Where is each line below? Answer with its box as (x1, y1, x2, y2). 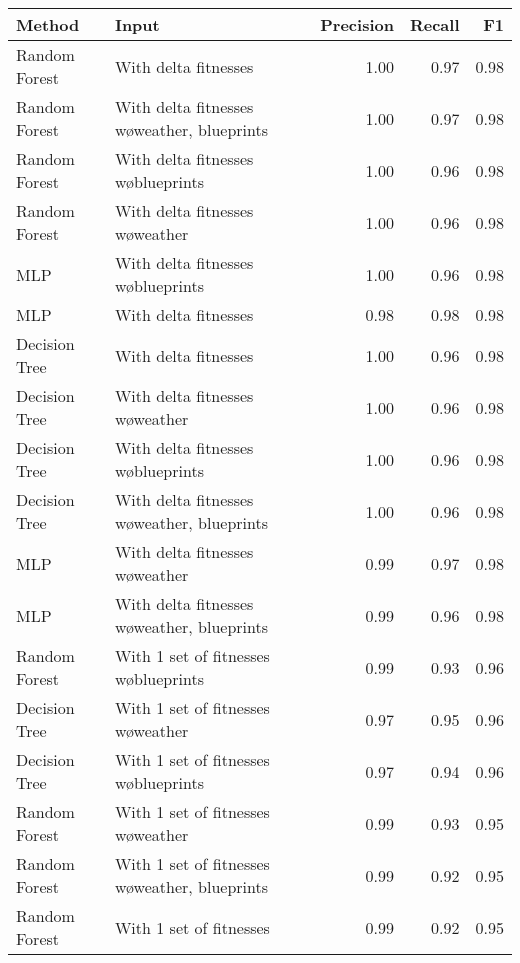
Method (16, 13, 80, 36)
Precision (320, 13, 394, 36)
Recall (409, 13, 460, 36)
